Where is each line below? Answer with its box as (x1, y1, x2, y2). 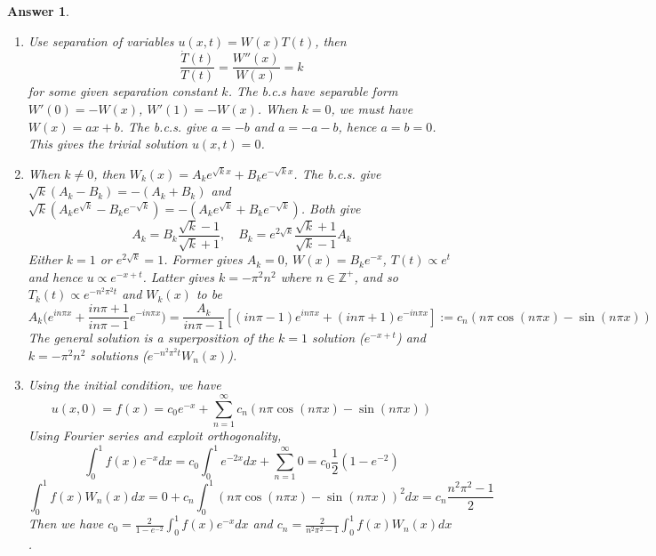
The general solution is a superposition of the (28, 328, 275, 347)
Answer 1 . (7, 2, 69, 20)
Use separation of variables (28, 31, 174, 50)
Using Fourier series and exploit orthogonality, (28, 426, 282, 445)
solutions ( (90, 345, 148, 364)
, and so (354, 267, 398, 286)
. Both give (300, 199, 361, 218)
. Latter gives (142, 267, 214, 286)
